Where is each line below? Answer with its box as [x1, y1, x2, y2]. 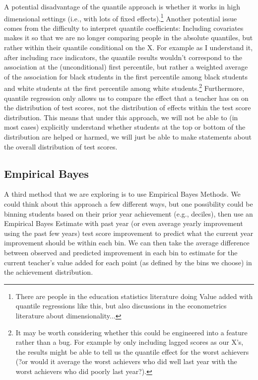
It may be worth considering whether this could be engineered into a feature [15, 327, 248, 337]
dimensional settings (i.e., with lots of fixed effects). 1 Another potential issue [4, 11, 237, 23]
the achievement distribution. [4, 267, 93, 277]
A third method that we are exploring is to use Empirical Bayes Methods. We [4, 189, 241, 199]
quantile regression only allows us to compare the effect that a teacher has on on [4, 92, 249, 103]
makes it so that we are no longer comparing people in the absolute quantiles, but [4, 32, 253, 43]
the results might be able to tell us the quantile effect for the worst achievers [15, 346, 249, 357]
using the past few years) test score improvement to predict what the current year [4, 228, 254, 238]
